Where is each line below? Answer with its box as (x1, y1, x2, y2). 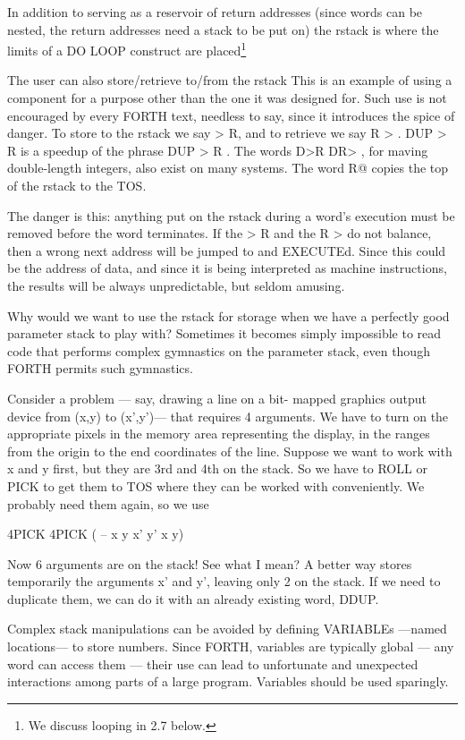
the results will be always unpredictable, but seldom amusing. (7, 276, 345, 294)
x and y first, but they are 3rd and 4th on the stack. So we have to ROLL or (7, 459, 427, 478)
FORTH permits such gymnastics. (7, 359, 193, 378)
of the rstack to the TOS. (7, 176, 147, 194)
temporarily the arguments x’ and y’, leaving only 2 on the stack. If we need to (7, 572, 441, 591)
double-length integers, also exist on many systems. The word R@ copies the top (7, 158, 449, 177)
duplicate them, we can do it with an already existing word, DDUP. (7, 589, 379, 608)
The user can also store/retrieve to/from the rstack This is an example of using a (7, 71, 452, 89)
